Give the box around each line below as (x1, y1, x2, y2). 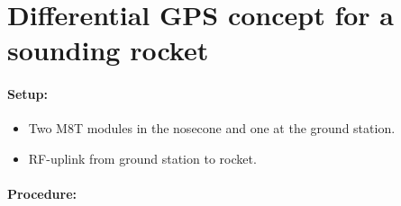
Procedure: (7, 184, 77, 203)
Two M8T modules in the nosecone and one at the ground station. (28, 119, 396, 138)
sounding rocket (7, 31, 209, 68)
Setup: (7, 85, 48, 103)
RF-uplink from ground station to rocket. (28, 148, 257, 167)
